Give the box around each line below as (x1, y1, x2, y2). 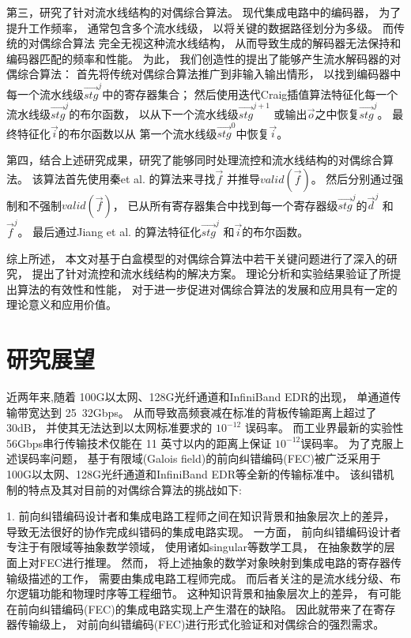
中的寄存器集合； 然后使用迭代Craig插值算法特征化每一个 (102, 85, 398, 102)
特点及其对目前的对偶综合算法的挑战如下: (28, 481, 242, 497)
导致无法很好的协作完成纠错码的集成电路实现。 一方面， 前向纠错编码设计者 (6, 523, 402, 539)
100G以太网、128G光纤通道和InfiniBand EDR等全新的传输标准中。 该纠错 (6, 466, 383, 482)
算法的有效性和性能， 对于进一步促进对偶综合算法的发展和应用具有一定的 (17, 280, 398, 297)
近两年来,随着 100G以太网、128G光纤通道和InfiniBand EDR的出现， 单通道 (6, 388, 390, 405)
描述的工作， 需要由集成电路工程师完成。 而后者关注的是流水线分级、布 (28, 569, 402, 586)
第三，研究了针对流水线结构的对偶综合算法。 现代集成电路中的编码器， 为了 (6, 4, 402, 20)
